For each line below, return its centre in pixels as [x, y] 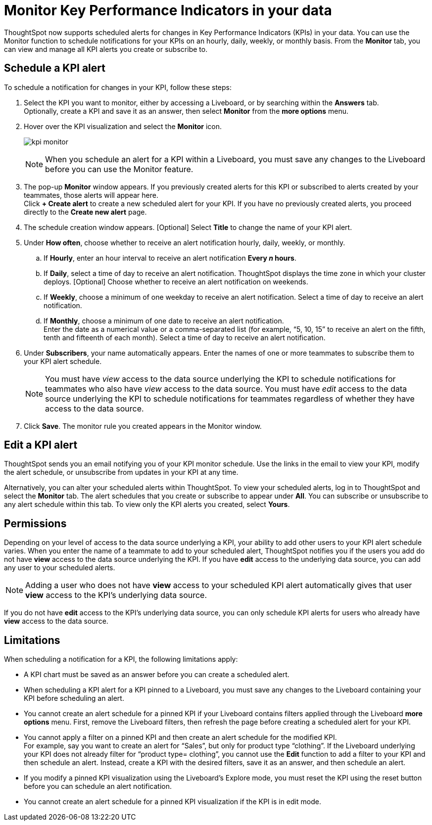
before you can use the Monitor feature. [119, 169]
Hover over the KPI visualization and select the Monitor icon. [123, 126]
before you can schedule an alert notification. [98, 786]
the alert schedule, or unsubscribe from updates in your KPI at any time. [121, 472]
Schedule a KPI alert [55, 68]
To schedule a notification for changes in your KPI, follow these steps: [118, 87]
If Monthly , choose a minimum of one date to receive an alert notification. [164, 321]
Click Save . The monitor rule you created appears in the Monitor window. [143, 426]
